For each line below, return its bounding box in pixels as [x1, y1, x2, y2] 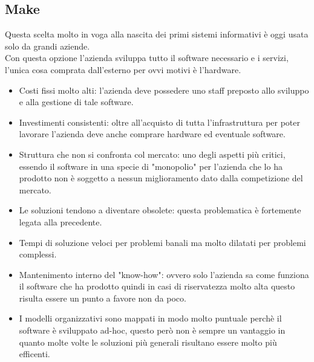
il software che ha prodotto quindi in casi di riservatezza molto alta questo [19, 280, 295, 293]
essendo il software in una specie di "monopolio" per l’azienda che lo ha [19, 160, 283, 172]
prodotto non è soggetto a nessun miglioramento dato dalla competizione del [19, 172, 303, 184]
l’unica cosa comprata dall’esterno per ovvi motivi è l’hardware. [5, 63, 241, 76]
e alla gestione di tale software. [19, 95, 134, 108]
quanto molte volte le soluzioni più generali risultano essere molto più [19, 335, 277, 348]
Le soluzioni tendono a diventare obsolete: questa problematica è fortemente [19, 204, 301, 216]
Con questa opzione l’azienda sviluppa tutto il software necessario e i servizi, [5, 51, 289, 64]
